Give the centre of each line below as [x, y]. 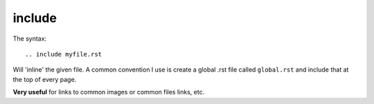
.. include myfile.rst [64, 54]
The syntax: [30, 39]
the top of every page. [45, 79]
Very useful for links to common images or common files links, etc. [109, 92]
